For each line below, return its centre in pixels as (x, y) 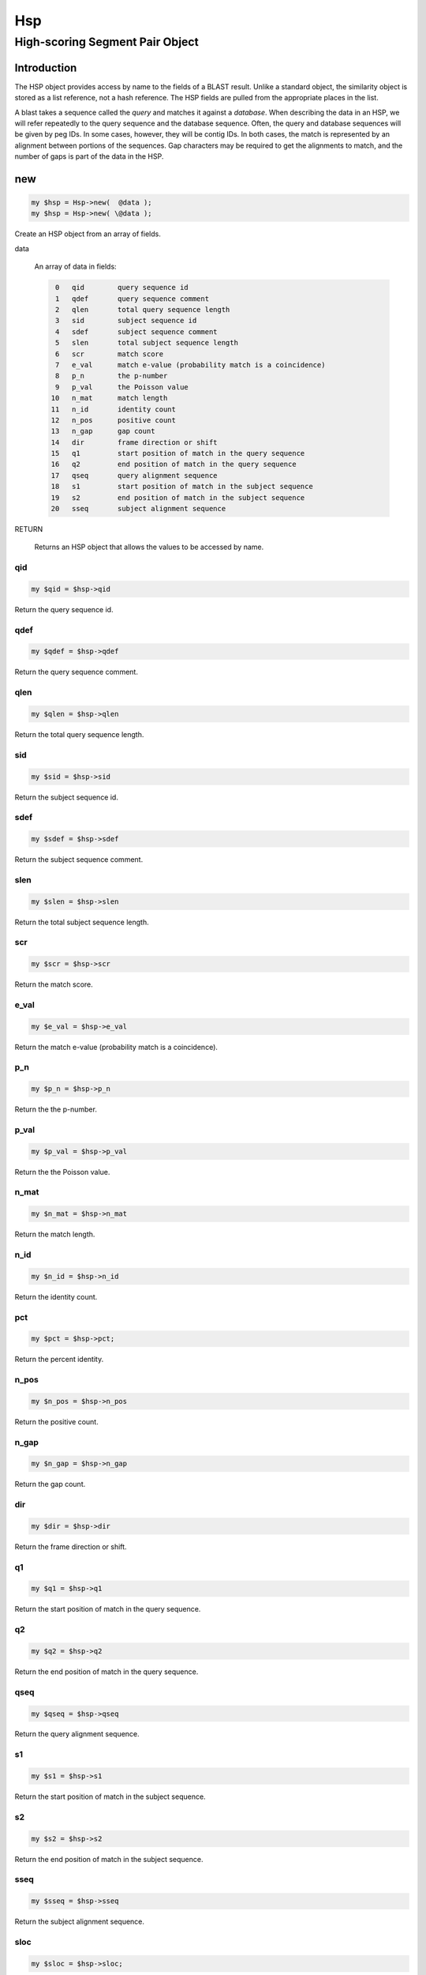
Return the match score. (54, 984)
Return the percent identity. (59, 1360)
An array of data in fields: (76, 267)
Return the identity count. (56, 1296)
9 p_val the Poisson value (122, 387)
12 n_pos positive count (114, 420)
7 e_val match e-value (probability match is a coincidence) (191, 365)
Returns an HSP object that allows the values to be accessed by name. (149, 547)
